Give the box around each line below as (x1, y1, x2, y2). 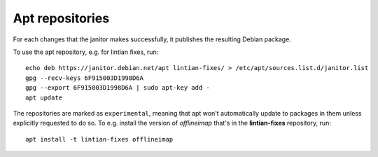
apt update (25, 93, 63, 102)
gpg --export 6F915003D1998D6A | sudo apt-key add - (25, 84, 210, 92)
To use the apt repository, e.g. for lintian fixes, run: (13, 48, 159, 56)
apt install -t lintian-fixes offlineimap (25, 135, 174, 143)
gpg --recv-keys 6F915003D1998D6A (25, 74, 143, 82)
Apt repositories (13, 11, 110, 26)
